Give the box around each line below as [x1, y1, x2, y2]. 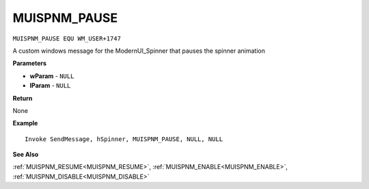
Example [12, 119, 38, 127]
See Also [12, 151, 39, 159]
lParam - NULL [29, 81, 71, 90]
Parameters [12, 59, 47, 68]
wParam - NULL [29, 72, 74, 80]
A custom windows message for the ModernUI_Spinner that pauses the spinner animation [12, 47, 266, 55]
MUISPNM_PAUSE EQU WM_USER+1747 [12, 34, 121, 42]
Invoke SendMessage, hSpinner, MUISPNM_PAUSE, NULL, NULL [25, 135, 223, 143]
